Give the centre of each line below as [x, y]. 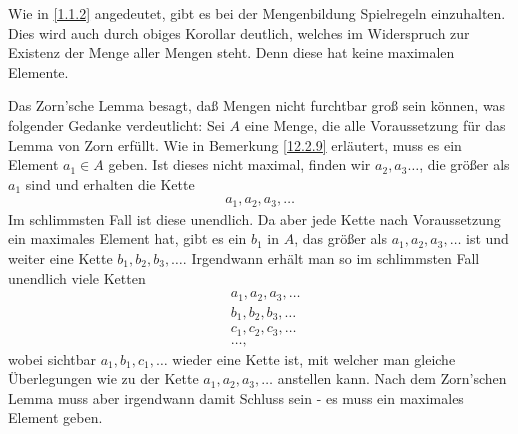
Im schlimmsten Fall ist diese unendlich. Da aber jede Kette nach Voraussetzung [254, 218]
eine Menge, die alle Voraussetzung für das [375, 124]
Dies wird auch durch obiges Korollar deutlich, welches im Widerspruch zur [239, 32]
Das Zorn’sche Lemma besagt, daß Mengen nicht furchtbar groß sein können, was [257, 105]
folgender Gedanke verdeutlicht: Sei [116, 124]
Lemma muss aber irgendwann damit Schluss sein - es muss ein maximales [236, 397]
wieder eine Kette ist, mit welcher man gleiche [314, 358]
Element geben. [55, 417]
